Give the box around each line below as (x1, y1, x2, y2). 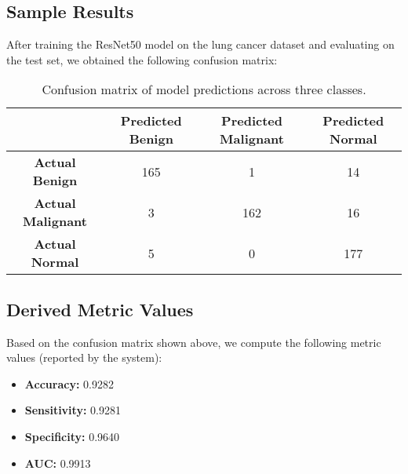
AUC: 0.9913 (24, 454, 91, 471)
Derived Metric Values (6, 297, 194, 321)
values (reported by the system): (6, 349, 162, 366)
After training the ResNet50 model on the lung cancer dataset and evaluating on (6, 36, 395, 53)
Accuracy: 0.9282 (24, 375, 114, 392)
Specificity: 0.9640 (24, 428, 120, 444)
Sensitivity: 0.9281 (24, 402, 121, 418)
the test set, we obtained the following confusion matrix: (6, 51, 278, 67)
